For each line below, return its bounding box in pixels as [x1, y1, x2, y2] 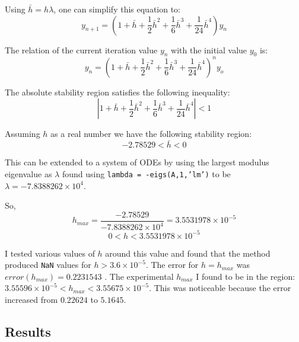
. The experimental [104, 270, 174, 282]
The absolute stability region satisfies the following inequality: [5, 85, 230, 98]
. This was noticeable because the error [149, 282, 291, 294]
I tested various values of [5, 247, 95, 259]
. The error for [145, 258, 199, 271]
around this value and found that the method [105, 247, 271, 259]
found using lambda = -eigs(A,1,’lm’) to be [62, 167, 231, 180]
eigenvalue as [5, 167, 52, 180]
